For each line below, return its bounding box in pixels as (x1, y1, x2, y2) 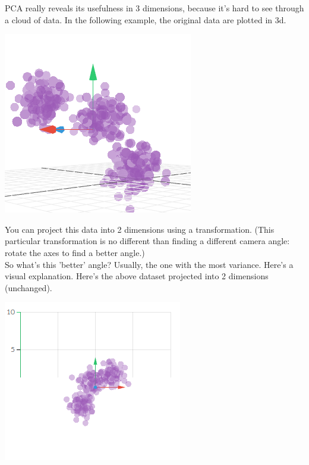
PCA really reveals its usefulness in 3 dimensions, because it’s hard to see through (5, 2, 304, 14)
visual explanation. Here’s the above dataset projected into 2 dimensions (5, 270, 269, 282)
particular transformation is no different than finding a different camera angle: (5, 235, 290, 247)
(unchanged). (5, 281, 52, 294)
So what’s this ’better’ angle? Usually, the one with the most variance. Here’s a (5, 258, 294, 270)
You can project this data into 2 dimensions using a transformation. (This (5, 223, 275, 235)
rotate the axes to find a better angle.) (5, 246, 145, 258)
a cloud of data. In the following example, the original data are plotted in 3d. (5, 13, 286, 26)
